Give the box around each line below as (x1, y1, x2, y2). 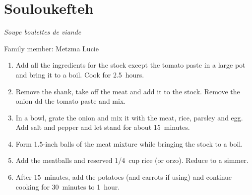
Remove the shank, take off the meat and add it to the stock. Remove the (15, 86, 240, 96)
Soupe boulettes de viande (4, 27, 81, 37)
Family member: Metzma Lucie (4, 43, 99, 53)
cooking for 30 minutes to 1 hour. (15, 181, 120, 192)
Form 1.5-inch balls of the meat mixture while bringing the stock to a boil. (15, 138, 243, 149)
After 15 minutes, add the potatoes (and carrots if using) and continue (15, 172, 232, 182)
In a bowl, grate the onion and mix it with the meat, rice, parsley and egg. (15, 112, 243, 122)
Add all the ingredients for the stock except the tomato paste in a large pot (15, 60, 246, 70)
